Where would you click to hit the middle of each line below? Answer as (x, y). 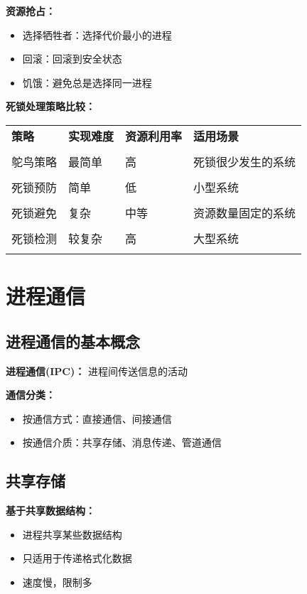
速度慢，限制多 (57, 582)
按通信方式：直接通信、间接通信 (97, 418)
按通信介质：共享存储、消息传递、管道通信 (122, 442)
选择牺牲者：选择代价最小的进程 (97, 34)
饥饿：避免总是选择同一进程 (87, 82)
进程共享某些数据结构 (72, 534)
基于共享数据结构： (50, 511)
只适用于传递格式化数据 (77, 558)
